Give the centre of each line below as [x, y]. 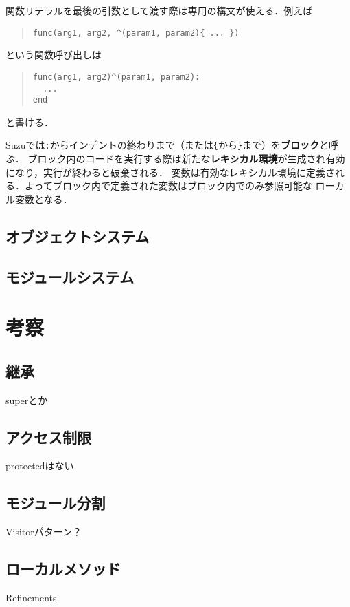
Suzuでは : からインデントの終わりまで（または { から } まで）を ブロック [163, 145]
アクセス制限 [48, 437]
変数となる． [44, 199]
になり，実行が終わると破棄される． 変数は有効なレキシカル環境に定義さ [170, 172]
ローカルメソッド [63, 569]
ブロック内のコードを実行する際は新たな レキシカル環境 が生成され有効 [186, 159]
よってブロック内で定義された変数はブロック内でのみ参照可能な [168, 185]
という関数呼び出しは [54, 55]
